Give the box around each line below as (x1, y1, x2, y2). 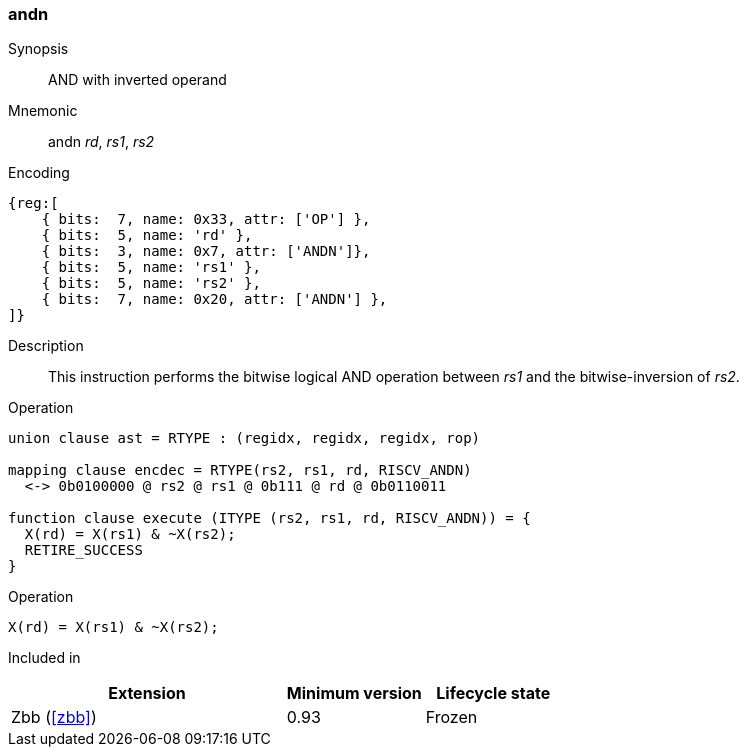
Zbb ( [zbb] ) (11, 707, 97, 728)
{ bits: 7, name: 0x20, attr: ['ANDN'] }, (41, 291, 388, 308)
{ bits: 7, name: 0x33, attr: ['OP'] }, (41, 211, 371, 228)
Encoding (8, 164, 70, 182)
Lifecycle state (436, 683, 551, 704)
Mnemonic (8, 102, 78, 120)
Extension (108, 683, 186, 704)
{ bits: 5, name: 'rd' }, (41, 227, 253, 244)
